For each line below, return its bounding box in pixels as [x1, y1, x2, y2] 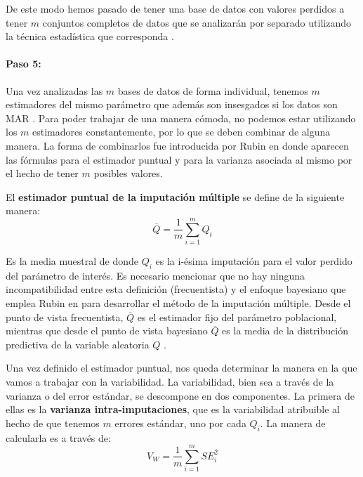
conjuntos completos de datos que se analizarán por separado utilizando [42, 15, 351, 30]
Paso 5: [6, 56, 41, 71]
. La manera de [260, 415, 326, 430]
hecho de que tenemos [6, 415, 100, 430]
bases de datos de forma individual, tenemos [117, 83, 308, 98]
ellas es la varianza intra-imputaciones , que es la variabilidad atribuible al [6, 402, 341, 417]
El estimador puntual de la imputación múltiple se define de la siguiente [6, 189, 345, 204]
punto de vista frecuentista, [6, 309, 124, 324]
